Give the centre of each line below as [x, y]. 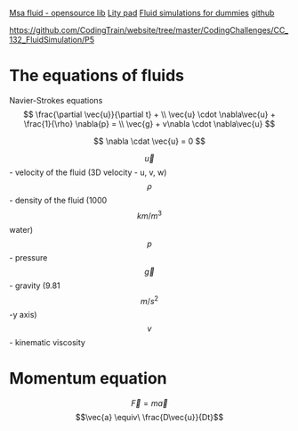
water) [21, 229]
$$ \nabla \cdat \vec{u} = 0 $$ [149, 141]
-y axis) [23, 315]
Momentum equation [88, 379]
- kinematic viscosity [48, 343]
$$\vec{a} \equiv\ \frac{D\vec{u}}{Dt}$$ [149, 418]
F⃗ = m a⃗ [149, 403]
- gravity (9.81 [35, 286]
